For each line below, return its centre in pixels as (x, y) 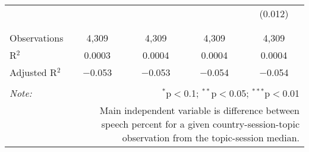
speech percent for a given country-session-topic (200, 124)
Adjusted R (33, 72)
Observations (37, 38)
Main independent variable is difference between (199, 110)
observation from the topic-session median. (211, 137)
